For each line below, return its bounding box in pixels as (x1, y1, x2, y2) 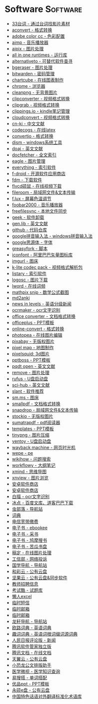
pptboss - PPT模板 (11, 357, 51, 363)
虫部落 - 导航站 (11, 506, 43, 512)
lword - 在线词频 (11, 283, 46, 289)
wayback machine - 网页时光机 (11, 444, 76, 450)
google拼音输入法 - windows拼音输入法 (11, 233, 93, 239)
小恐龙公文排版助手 (11, 662, 52, 668)
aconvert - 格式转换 (11, 26, 53, 33)
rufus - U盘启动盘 (11, 376, 48, 382)
